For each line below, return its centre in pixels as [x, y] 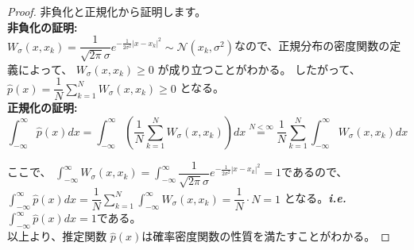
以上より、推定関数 [57, 236]
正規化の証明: [43, 108]
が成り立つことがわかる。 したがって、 [259, 69]
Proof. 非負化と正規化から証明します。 [107, 11]
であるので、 [315, 172]
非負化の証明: [43, 27]
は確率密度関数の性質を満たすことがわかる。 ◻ [266, 236]
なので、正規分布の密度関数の [312, 46]
